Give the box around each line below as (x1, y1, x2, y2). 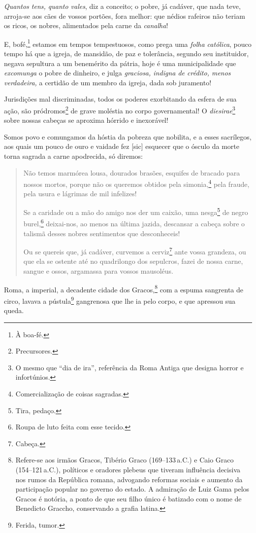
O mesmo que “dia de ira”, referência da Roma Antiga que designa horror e (15, 362, 244, 372)
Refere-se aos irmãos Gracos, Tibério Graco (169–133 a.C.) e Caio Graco (15, 455, 234, 465)
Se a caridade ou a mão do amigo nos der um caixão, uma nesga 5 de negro (23, 206, 248, 217)
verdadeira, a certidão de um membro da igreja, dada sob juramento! (4, 77, 212, 87)
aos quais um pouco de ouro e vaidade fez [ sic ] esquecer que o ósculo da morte (4, 141, 240, 151)
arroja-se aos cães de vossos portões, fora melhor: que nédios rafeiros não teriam (4, 10, 245, 21)
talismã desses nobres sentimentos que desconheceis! (23, 228, 180, 238)
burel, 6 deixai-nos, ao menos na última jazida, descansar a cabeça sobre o (23, 217, 245, 228)
